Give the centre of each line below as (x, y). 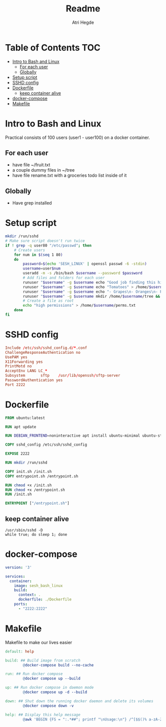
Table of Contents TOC (53, 47)
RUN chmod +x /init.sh (28, 485)
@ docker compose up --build (52, 679)
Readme (83, 9)
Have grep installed (32, 203)
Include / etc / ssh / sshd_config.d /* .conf (46, 348)
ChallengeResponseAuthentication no (43, 352)
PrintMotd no (19, 366)
